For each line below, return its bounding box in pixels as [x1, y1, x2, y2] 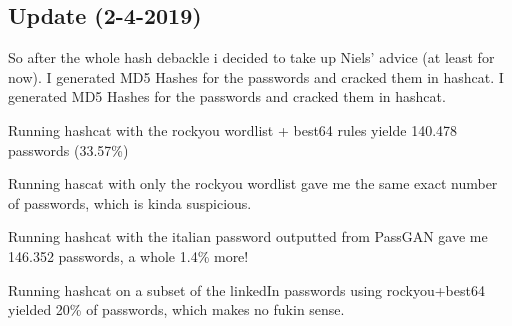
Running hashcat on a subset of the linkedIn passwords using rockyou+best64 [8, 279, 485, 300]
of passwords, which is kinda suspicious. [8, 192, 252, 213]
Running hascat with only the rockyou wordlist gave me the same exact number [8, 173, 498, 194]
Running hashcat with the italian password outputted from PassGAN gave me [8, 226, 488, 247]
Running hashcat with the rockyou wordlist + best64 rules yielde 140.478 [8, 119, 458, 140]
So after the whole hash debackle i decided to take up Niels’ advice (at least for [8, 47, 495, 68]
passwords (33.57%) [8, 139, 129, 160]
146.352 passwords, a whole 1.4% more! [8, 245, 249, 266]
